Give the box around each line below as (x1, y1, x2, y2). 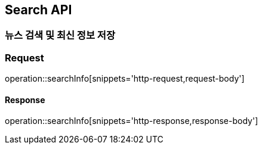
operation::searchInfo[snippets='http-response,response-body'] (5, 116, 258, 126)
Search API (5, 2, 72, 17)
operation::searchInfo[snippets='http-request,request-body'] (5, 73, 245, 84)
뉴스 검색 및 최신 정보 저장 (5, 29, 115, 42)
